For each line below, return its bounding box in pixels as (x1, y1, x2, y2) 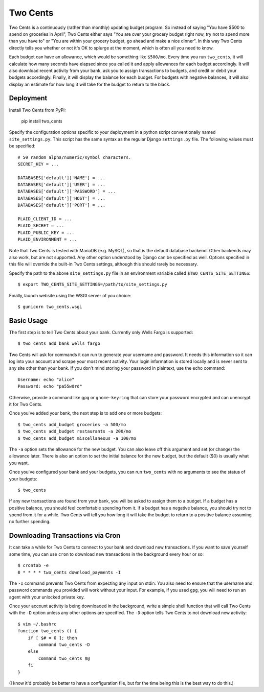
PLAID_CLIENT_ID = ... (18, 216, 72, 222)
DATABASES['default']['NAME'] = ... (18, 175, 106, 181)
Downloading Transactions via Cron (9, 531, 121, 540)
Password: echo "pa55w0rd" (18, 383, 83, 389)
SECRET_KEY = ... (18, 161, 59, 167)
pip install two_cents (21, 118, 63, 124)
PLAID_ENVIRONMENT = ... (18, 237, 77, 242)
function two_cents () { (18, 628, 77, 634)
